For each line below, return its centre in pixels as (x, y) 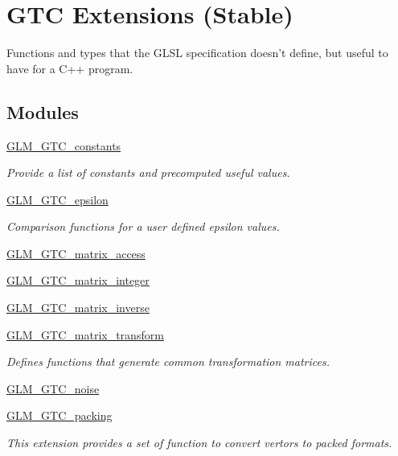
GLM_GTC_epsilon (57, 199)
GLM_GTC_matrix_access (76, 253)
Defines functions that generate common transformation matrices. (168, 362)
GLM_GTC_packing (59, 415)
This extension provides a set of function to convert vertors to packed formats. (199, 443)
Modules (43, 111)
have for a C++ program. (70, 68)
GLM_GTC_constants (64, 145)
